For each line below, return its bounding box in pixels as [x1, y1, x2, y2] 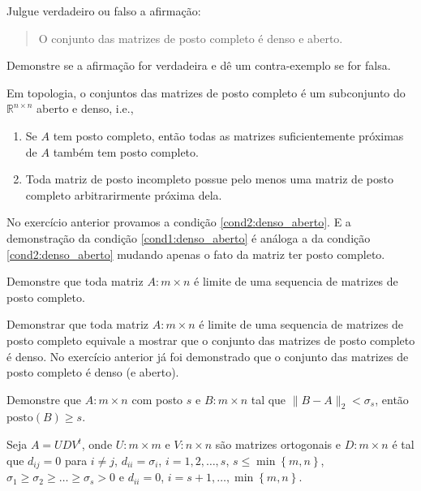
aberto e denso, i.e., [37, 100, 134, 117]
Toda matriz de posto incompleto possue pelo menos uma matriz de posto [25, 170, 393, 187]
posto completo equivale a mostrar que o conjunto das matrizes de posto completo [6, 331, 415, 348]
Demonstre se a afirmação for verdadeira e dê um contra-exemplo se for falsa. [6, 57, 391, 74]
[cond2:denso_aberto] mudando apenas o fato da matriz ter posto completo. [6, 245, 385, 262]
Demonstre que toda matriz [6, 273, 144, 290]
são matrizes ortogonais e [215, 436, 341, 453]
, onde [81, 436, 113, 453]
